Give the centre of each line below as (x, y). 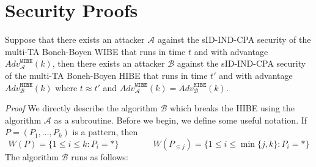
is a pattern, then (105, 132)
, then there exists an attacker (108, 63)
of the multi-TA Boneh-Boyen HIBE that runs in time (106, 75)
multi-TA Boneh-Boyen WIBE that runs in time (95, 51)
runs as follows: (100, 156)
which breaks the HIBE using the (232, 108)
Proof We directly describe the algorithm (81, 108)
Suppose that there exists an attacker (75, 39)
